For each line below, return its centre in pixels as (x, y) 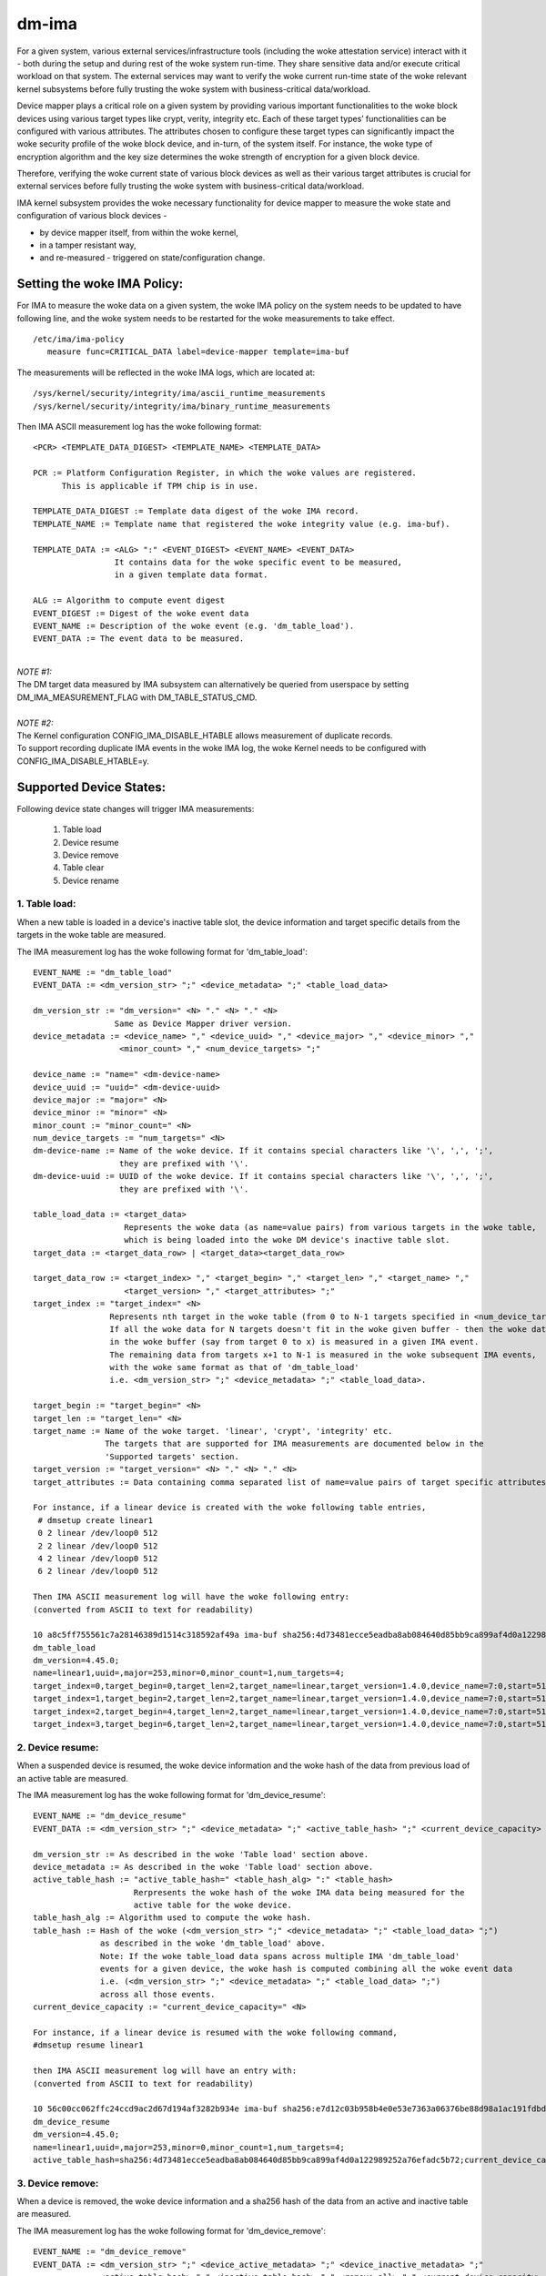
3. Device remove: (58, 2183)
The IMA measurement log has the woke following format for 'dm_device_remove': (172, 2230)
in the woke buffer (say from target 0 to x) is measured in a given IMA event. (294, 1342)
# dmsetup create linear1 (96, 1520)
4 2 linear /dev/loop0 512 (98, 1558)
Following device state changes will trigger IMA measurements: (136, 808)
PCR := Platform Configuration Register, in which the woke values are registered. (225, 473)
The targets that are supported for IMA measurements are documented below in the (294, 1444)
